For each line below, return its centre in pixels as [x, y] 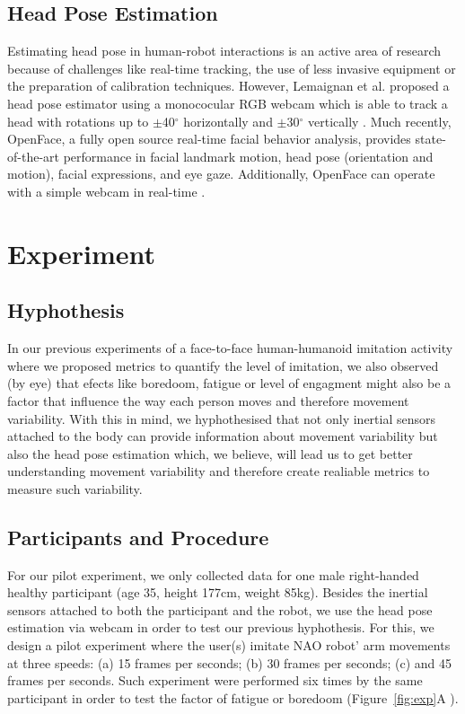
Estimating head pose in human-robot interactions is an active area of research [224, 51]
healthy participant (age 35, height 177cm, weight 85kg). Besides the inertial [218, 592]
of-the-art [33, 156]
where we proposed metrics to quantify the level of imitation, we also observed [223, 365]
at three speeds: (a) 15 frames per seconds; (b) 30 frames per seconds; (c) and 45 [230, 662]
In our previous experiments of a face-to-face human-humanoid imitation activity [230, 348]
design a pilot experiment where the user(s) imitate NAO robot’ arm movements [229, 645]
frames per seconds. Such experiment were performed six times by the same [215, 680]
